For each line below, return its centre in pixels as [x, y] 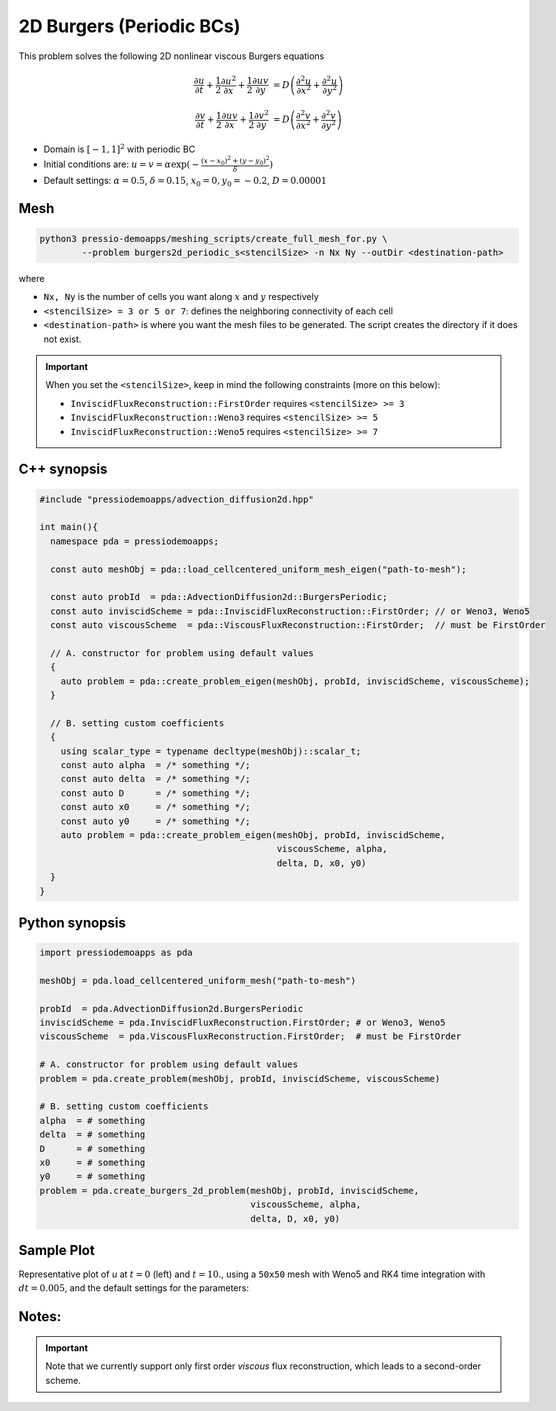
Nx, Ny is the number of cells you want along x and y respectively [181, 297]
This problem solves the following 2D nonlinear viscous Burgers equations [171, 56]
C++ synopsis [63, 469]
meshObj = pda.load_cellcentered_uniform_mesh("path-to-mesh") [198, 980]
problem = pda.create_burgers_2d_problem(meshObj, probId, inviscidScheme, [229, 1190]
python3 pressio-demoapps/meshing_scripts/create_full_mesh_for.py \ [213, 238]
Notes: [40, 1316]
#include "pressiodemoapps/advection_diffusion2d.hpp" [176, 499]
